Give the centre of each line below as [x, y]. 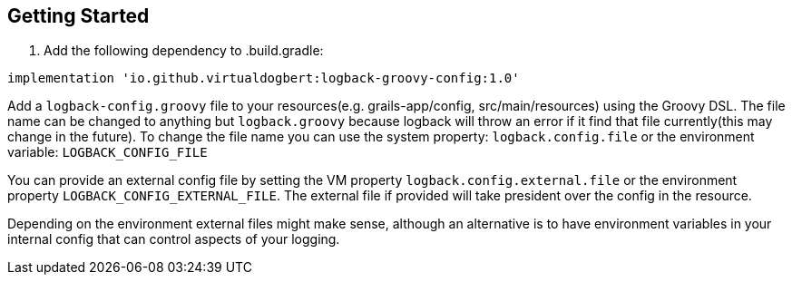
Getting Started [78, 16]
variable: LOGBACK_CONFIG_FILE [108, 152]
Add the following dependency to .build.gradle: [184, 51]
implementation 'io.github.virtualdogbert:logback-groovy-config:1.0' [264, 78]
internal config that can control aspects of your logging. [174, 239]
